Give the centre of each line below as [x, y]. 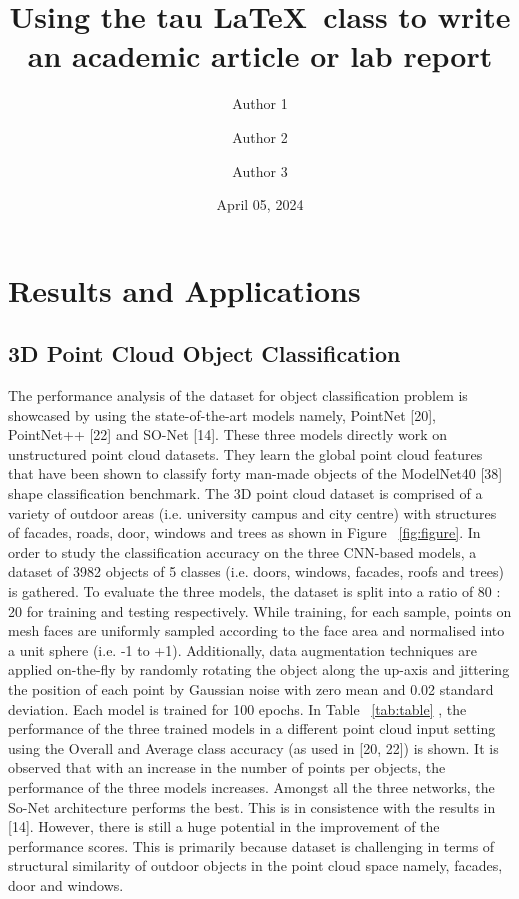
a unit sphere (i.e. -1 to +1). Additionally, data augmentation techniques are [242, 649]
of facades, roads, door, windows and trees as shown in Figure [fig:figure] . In [244, 532]
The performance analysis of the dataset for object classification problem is [238, 395]
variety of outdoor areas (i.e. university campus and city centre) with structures [252, 512]
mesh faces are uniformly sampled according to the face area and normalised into [256, 630]
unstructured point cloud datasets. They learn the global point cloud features [245, 453]
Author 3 [260, 170]
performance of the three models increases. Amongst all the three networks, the [251, 786]
